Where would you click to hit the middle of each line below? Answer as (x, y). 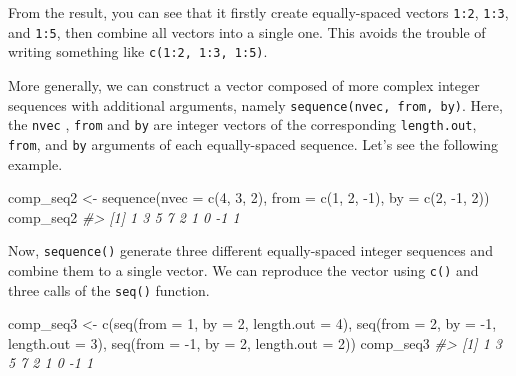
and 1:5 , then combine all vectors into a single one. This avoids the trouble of (247, 31)
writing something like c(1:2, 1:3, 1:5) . (138, 51)
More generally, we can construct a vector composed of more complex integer (244, 84)
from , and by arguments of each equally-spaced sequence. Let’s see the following (253, 143)
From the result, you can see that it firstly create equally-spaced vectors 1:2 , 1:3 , (258, 12)
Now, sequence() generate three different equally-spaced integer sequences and (250, 250)
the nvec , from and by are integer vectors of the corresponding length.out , (242, 124)
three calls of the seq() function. (109, 289)
